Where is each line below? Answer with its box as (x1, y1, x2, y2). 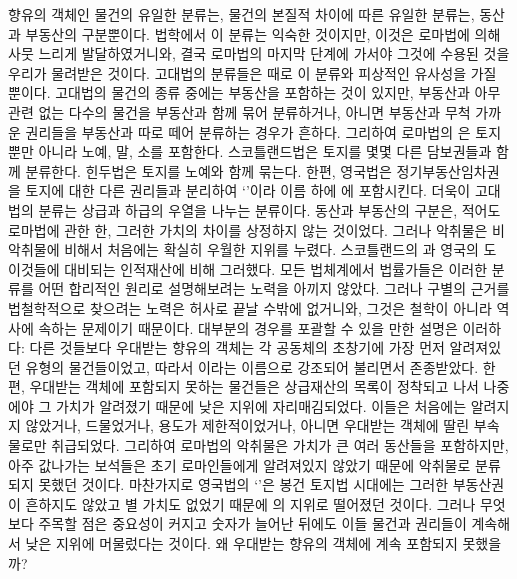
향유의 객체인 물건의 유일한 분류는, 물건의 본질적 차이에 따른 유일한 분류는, (8, 4, 475, 24)
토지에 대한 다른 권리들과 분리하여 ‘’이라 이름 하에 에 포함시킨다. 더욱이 (25, 180, 471, 201)
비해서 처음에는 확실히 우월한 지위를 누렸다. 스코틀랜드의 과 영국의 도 (64, 239, 497, 260)
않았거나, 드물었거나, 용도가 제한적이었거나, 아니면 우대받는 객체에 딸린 (25, 415, 470, 436)
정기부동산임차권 (396, 160, 500, 181)
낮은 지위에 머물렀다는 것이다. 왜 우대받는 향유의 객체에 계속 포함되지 (25, 533, 458, 554)
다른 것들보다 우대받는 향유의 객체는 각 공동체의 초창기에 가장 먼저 (29, 337, 445, 358)
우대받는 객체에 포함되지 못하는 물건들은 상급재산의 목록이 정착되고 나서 (29, 376, 479, 397)
